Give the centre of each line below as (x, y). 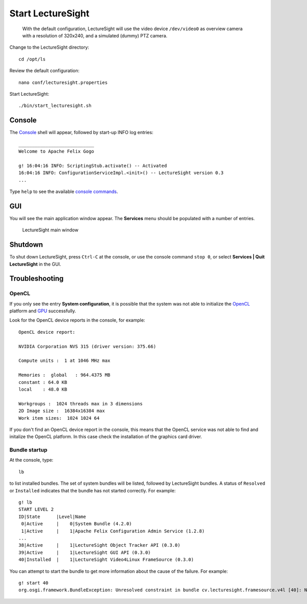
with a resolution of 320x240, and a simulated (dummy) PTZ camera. (95, 35)
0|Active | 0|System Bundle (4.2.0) (77, 524)
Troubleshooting (37, 279)
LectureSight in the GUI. (35, 264)
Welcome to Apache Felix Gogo (57, 151)
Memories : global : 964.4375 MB (64, 375)
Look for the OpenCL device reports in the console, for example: (77, 320)
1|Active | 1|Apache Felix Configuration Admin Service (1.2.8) (113, 531)
